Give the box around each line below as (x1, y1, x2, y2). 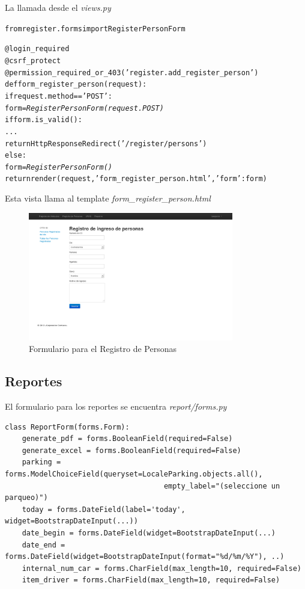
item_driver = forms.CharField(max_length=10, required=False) (22, 576, 280, 585)
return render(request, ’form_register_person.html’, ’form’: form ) (5, 174, 267, 183)
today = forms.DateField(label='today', (22, 505, 186, 514)
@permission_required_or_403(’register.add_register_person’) (5, 68, 259, 77)
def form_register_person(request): (5, 80, 147, 89)
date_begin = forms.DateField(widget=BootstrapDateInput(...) (22, 529, 276, 538)
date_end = (22, 540, 65, 549)
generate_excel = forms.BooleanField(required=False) (22, 446, 241, 455)
